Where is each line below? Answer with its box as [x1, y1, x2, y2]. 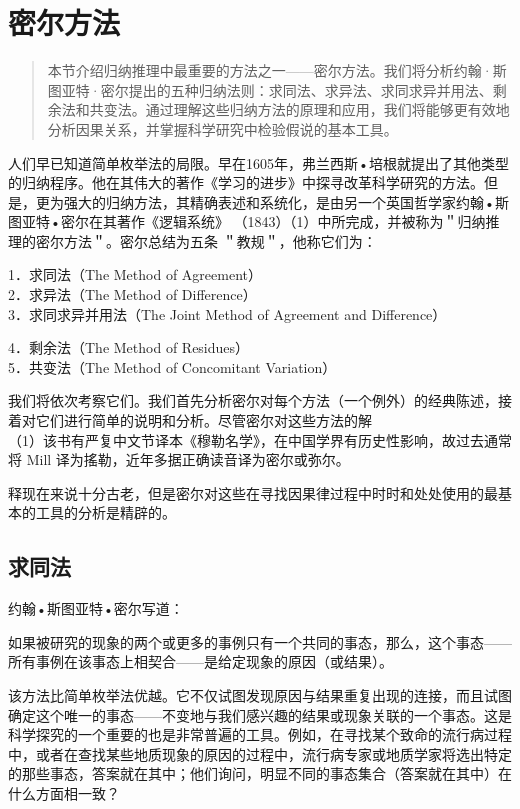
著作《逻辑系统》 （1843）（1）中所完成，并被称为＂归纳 [116, 211, 486, 232]
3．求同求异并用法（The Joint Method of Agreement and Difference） [8, 303, 447, 324]
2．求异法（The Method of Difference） [8, 284, 257, 305]
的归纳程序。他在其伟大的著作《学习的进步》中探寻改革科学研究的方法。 [8, 172, 484, 193]
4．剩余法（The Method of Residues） [8, 337, 250, 358]
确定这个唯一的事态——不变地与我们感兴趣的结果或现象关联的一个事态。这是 [8, 704, 512, 725]
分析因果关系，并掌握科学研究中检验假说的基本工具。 [47, 118, 398, 139]
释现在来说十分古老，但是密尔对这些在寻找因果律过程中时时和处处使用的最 [8, 482, 498, 503]
